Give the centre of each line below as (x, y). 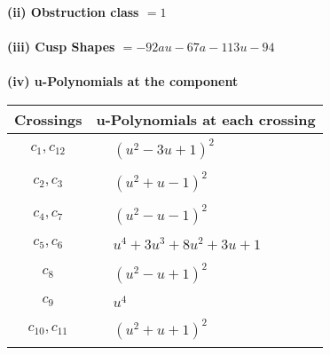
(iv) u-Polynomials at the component (123, 81)
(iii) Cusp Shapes (61, 47)
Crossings (48, 119)
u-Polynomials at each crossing (206, 119)
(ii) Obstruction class (73, 12)
